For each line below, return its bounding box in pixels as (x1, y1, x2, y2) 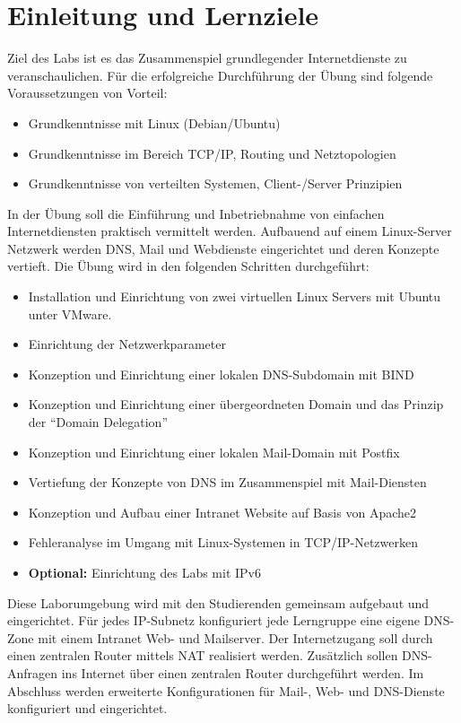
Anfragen (7, 663, 58, 682)
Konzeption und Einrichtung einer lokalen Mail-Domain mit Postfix (28, 442, 400, 461)
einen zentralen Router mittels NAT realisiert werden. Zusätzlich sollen (7, 646, 398, 665)
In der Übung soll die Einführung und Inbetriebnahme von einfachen (7, 204, 385, 222)
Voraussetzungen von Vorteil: (7, 83, 168, 102)
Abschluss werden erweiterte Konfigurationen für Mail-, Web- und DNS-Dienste (7, 681, 445, 700)
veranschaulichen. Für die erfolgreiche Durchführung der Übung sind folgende (7, 65, 433, 84)
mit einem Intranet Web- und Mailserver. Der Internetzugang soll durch (38, 628, 433, 647)
